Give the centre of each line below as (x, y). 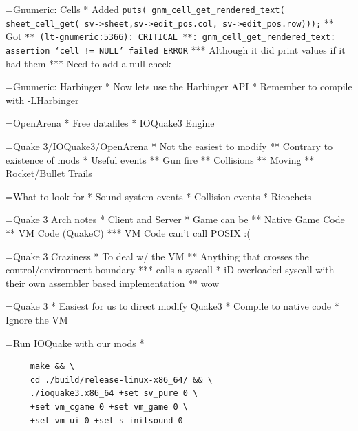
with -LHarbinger (42, 99)
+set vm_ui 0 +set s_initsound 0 (106, 420)
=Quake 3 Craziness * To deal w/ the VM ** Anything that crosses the (157, 256)
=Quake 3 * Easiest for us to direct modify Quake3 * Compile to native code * (172, 306)
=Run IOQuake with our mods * (75, 343)
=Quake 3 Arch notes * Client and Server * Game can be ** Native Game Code (175, 219)
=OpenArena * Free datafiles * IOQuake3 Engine (110, 123)
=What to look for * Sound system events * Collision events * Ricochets (159, 196)
